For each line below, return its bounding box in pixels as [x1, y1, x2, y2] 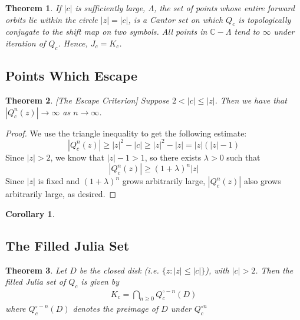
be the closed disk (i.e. [79, 264, 159, 276]
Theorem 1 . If [5, 2, 61, 14]
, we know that [50, 151, 104, 163]
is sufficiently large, [75, 2, 146, 14]
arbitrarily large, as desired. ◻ [5, 188, 117, 200]
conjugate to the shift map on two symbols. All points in [5, 25, 207, 38]
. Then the [255, 264, 294, 276]
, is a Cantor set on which [128, 13, 223, 25]
